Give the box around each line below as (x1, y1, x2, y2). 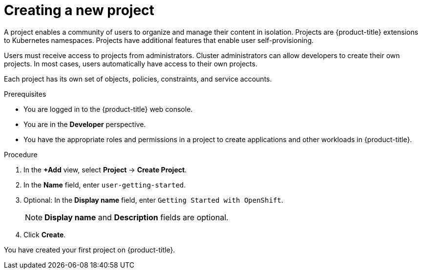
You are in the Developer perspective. (23, 120, 146, 128)
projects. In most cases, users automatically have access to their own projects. (4, 59, 257, 68)
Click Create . (23, 230, 66, 239)
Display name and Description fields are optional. (44, 212, 229, 222)
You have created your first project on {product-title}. (4, 245, 175, 254)
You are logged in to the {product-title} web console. (23, 105, 193, 113)
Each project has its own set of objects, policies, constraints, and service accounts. (4, 74, 272, 83)
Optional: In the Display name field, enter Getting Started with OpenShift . (23, 195, 283, 204)
